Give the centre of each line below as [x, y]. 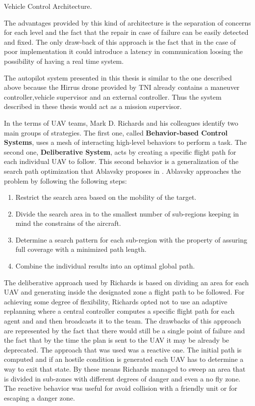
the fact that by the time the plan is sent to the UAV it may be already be [117, 340]
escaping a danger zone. [39, 397]
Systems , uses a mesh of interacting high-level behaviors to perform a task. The [125, 142]
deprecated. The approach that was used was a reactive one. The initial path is [123, 349]
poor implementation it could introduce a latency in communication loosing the [124, 51]
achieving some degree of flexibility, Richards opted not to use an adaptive [116, 301]
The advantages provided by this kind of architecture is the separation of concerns [127, 22]
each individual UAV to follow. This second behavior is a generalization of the [121, 161]
